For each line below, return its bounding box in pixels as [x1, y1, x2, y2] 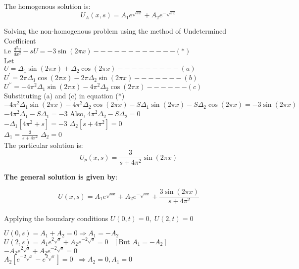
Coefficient [4, 36, 36, 46]
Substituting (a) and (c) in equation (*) [4, 90, 125, 101]
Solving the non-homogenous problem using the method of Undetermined [4, 26, 227, 36]
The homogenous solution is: [4, 1, 91, 11]
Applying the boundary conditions [4, 213, 108, 223]
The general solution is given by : [4, 171, 118, 181]
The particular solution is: [4, 139, 83, 150]
